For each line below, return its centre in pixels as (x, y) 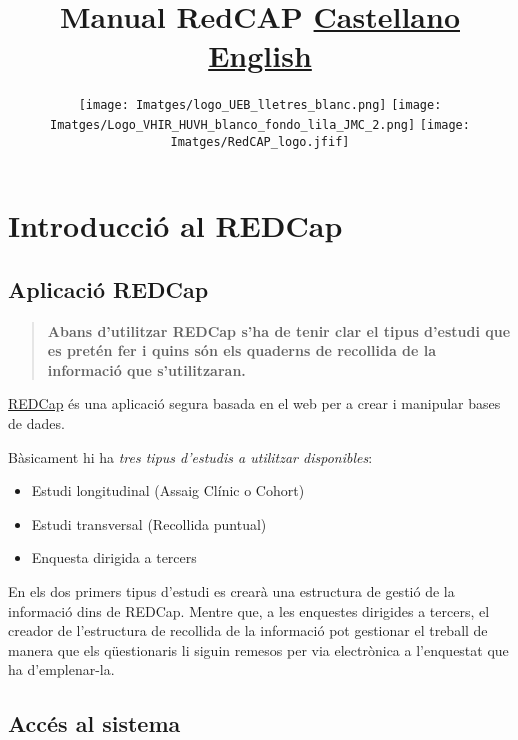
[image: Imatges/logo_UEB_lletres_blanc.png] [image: (260, 105)
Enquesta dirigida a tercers (114, 557)
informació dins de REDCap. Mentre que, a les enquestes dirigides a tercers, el (249, 610)
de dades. (36, 423)
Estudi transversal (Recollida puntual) (149, 523)
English (260, 55)
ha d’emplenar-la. (61, 669)
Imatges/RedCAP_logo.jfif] (260, 141)
